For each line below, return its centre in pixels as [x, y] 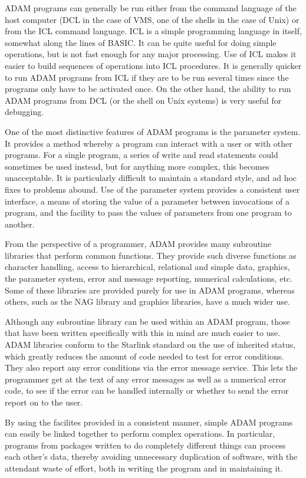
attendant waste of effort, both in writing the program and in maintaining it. [144, 468]
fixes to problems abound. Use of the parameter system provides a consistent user [152, 189]
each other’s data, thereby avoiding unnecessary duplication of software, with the [151, 456]
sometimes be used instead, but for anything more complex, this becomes [137, 166]
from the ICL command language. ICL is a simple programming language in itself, [153, 31]
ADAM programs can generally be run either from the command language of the [151, 8]
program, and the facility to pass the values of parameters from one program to [148, 212]
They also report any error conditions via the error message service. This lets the [151, 367]
